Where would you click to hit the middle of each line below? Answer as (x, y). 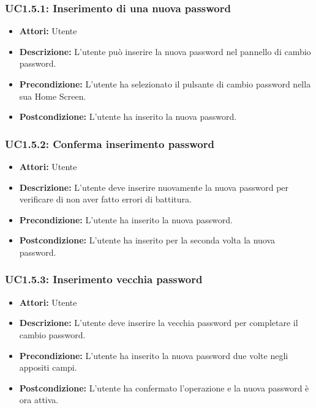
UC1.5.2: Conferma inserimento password (110, 143)
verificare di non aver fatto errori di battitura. (105, 199)
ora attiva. (39, 400)
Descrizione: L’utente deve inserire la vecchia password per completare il (159, 323)
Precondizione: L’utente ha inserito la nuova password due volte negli (154, 355)
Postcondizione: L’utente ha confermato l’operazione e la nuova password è (164, 388)
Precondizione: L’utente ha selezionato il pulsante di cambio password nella (165, 84)
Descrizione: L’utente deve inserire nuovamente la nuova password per (154, 187)
